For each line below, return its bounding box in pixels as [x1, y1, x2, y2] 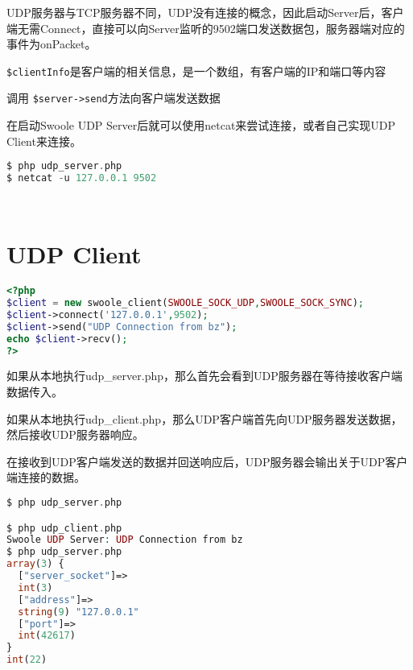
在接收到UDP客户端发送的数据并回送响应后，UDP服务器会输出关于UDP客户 [6, 453, 408, 469]
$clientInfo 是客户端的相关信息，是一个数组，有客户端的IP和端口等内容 [6, 62, 386, 79]
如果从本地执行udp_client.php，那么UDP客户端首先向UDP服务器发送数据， [6, 410, 403, 427]
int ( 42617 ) [18, 630, 76, 642]
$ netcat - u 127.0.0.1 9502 [6, 172, 157, 184]
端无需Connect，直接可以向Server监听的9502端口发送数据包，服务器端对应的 [6, 19, 405, 36]
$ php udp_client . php [6, 522, 122, 534]
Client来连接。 [6, 132, 81, 149]
